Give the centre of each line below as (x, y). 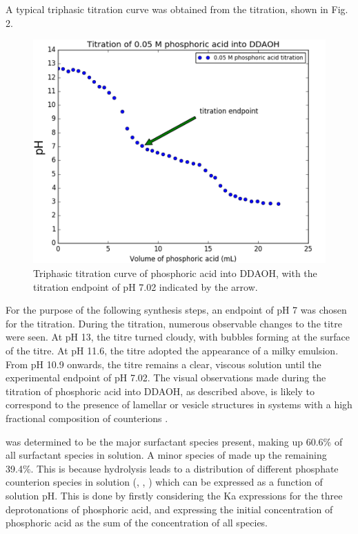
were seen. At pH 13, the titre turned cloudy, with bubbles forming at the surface (178, 337)
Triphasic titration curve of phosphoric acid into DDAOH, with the (175, 273)
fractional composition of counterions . (87, 418)
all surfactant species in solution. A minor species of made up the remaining (166, 455)
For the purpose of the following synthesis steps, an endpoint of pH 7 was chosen (176, 310)
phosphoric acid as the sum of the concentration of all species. (137, 523)
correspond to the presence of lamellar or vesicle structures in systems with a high (179, 404)
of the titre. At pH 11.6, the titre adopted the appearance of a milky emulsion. (172, 351)
